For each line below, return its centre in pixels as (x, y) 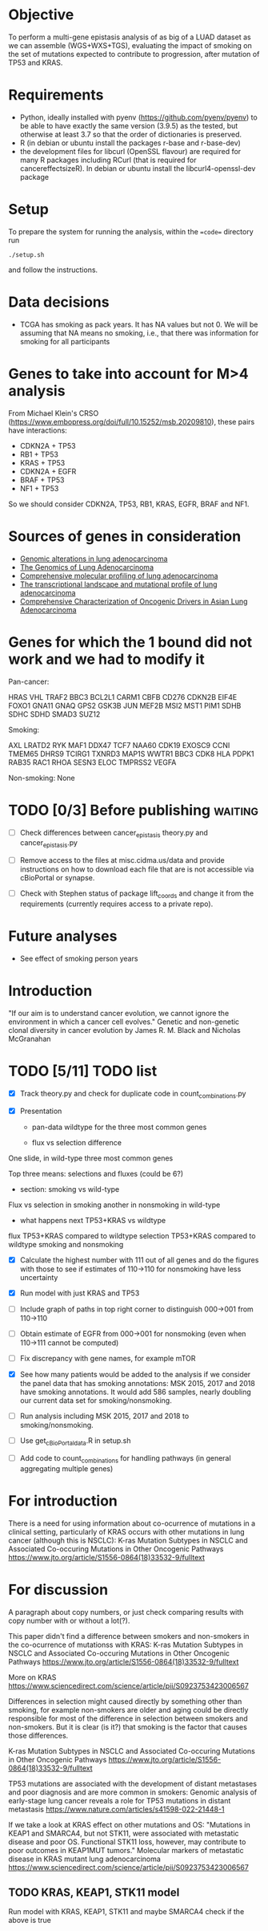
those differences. (38, 1735)
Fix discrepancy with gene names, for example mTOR (108, 1358)
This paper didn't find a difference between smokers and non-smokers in (129, 1636)
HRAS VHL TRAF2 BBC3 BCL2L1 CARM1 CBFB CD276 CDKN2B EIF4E (123, 697)
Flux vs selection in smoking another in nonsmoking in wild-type (114, 1205)
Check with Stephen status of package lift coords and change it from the (137, 894)
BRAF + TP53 (42, 480)
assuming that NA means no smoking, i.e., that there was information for (139, 333)
